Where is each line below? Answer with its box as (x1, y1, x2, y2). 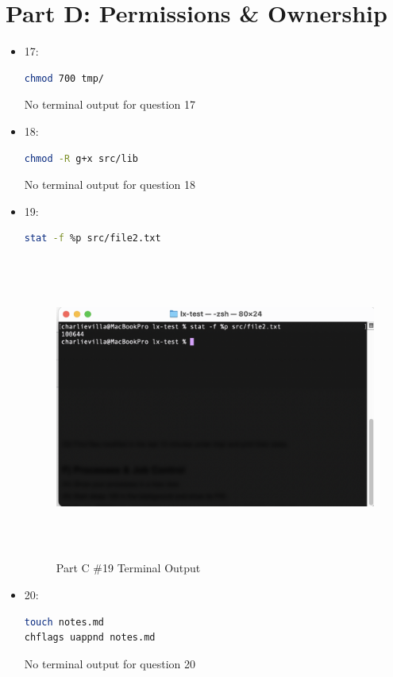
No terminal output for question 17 (24, 96, 196, 113)
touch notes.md (24, 616, 105, 628)
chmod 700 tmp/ (24, 72, 105, 84)
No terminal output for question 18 (24, 176, 196, 193)
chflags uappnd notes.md (24, 632, 156, 644)
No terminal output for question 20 (24, 655, 196, 671)
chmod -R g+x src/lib (24, 152, 138, 164)
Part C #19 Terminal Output (56, 560, 201, 576)
